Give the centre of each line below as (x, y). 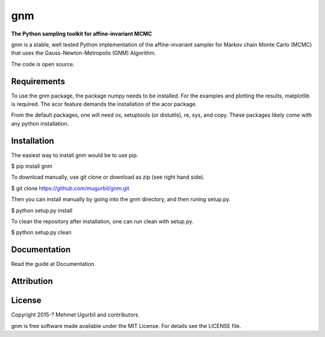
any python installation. (40, 123)
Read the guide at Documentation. (54, 264)
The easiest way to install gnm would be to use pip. (75, 155)
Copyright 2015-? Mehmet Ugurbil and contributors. (76, 315)
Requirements (38, 81)
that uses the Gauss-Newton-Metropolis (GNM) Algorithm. (84, 53)
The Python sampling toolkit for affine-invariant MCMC (82, 34)
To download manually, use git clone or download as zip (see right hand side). (108, 177)
